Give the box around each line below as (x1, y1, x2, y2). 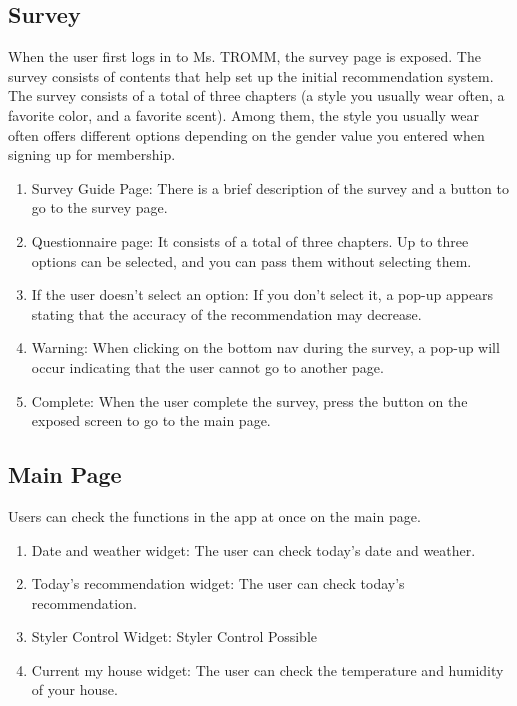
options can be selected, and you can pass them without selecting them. (31, 250, 472, 271)
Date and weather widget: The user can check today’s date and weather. (31, 539, 476, 560)
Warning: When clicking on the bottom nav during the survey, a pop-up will (31, 337, 500, 358)
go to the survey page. (31, 197, 168, 218)
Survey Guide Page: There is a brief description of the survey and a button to (31, 177, 509, 198)
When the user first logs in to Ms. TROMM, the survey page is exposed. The (8, 46, 481, 67)
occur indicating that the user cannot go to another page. (31, 356, 384, 377)
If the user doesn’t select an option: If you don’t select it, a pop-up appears (31, 284, 494, 305)
